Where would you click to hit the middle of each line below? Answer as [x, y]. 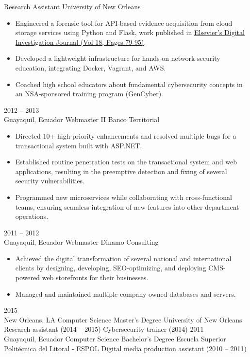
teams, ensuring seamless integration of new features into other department [127, 206]
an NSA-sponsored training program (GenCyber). [89, 94]
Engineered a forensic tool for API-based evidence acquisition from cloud [124, 23]
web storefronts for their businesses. [95, 277]
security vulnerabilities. [50, 181]
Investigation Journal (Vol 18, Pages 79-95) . [81, 42]
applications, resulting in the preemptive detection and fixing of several [121, 171]
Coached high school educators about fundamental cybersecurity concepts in [129, 84]
